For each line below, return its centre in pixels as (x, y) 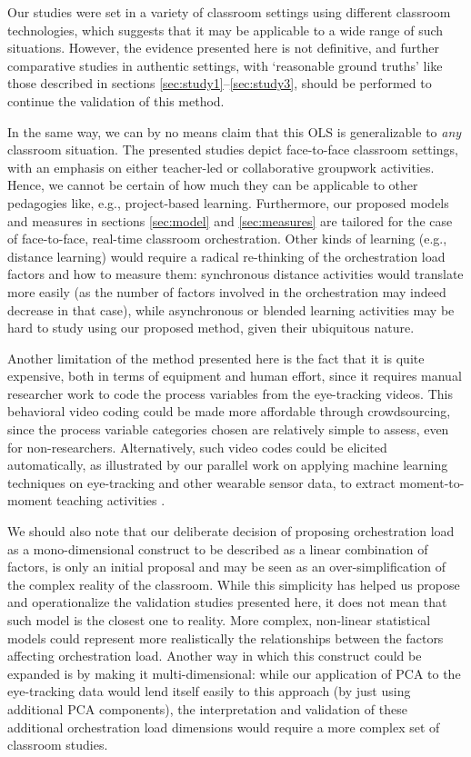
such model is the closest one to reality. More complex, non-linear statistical (219, 620)
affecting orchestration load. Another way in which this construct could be (215, 656)
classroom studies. (58, 745)
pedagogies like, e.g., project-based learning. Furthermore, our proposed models (228, 202)
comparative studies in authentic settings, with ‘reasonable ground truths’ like (225, 65)
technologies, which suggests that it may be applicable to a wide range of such (225, 30)
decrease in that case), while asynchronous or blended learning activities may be (231, 309)
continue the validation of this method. (116, 100)
